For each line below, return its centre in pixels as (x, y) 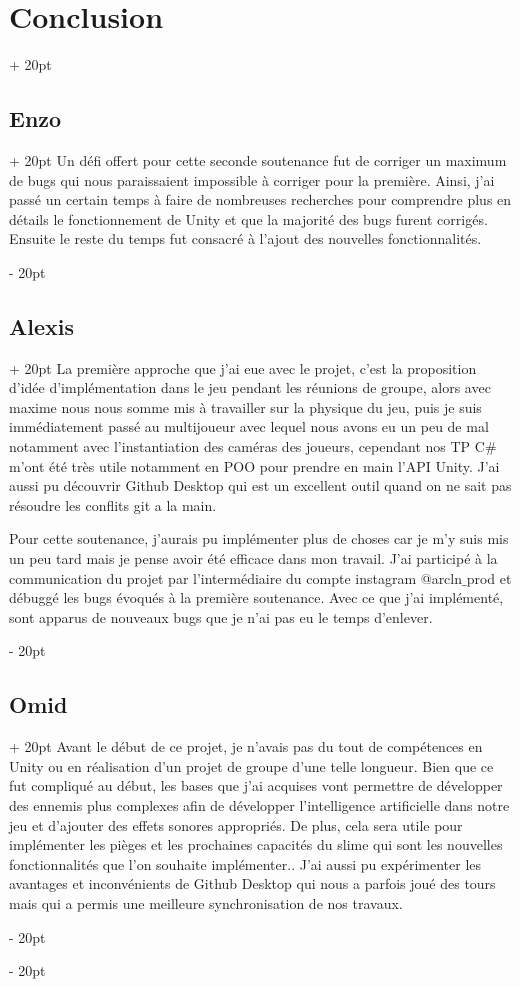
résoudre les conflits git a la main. (113, 504)
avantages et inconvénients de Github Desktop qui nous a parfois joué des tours (252, 883)
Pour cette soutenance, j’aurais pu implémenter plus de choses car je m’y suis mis (259, 538)
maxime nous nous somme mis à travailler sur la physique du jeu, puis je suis (245, 406)
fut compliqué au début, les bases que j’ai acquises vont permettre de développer (256, 785)
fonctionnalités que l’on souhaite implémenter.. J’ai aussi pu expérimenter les (245, 863)
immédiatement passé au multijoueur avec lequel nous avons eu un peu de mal (249, 426)
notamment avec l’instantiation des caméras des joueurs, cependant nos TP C (247, 446)
